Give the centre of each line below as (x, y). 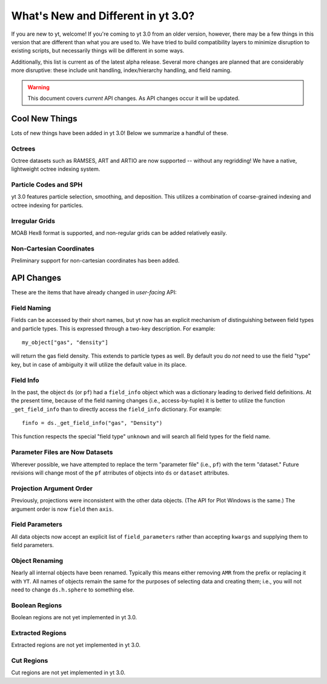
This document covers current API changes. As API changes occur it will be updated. (134, 98)
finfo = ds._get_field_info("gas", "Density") (92, 423)
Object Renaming (37, 561)
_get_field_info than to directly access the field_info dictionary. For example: (117, 409)
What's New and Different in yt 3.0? (103, 16)
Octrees (23, 148)
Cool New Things (44, 118)
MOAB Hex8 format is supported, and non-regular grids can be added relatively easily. (119, 233)
